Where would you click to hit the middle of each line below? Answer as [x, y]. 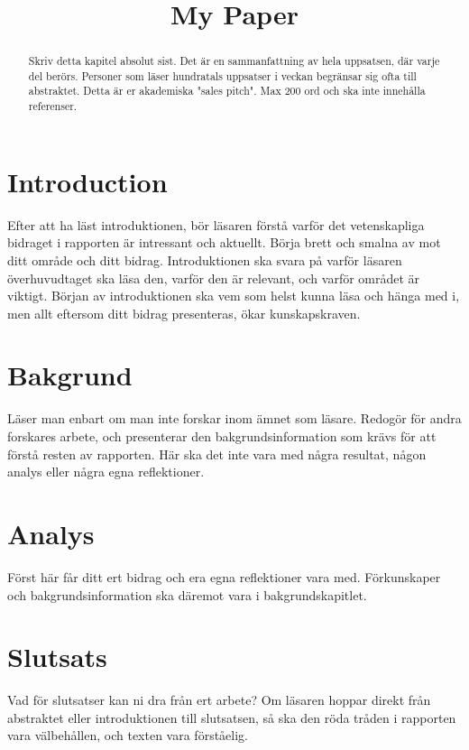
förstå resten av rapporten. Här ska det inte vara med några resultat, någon [217, 454]
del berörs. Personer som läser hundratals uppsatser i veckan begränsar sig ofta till [222, 75]
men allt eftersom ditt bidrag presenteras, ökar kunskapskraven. [184, 313]
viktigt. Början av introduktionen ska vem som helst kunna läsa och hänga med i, [234, 296]
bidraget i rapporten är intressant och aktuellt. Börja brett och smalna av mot [224, 242]
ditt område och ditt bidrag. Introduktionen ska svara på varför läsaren [205, 259]
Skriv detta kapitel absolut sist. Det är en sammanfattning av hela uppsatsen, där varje [234, 61]
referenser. [53, 106]
